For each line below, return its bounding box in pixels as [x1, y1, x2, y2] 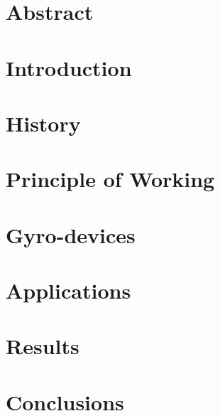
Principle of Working [6, 164, 215, 193]
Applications [6, 276, 131, 305]
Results [6, 331, 79, 361]
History [6, 108, 81, 137]
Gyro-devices [6, 220, 136, 249]
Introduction [6, 53, 132, 82]
